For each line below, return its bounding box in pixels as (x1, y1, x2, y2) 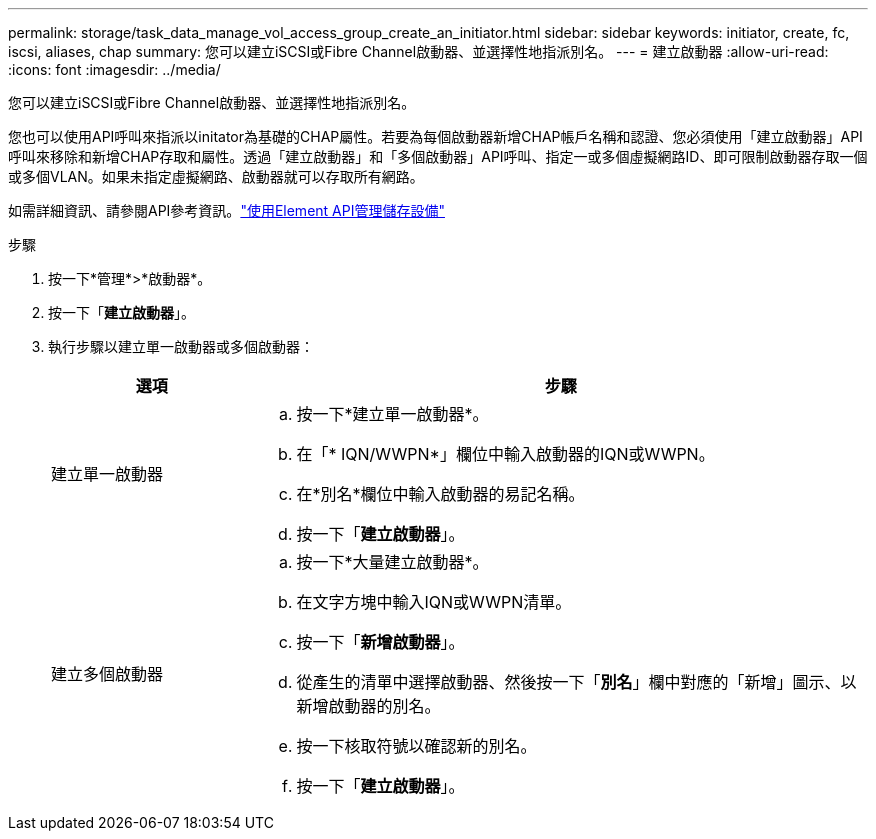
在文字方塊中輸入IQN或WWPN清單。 (296, 592, 572, 612)
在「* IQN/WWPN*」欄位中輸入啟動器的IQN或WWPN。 (296, 444, 715, 464)
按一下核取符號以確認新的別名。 (296, 736, 537, 756)
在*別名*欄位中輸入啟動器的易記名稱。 (296, 484, 585, 504)
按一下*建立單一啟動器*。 (296, 404, 489, 424)
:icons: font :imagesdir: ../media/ (8, 61, 221, 78)
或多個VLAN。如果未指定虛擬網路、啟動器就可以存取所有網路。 (8, 168, 424, 185)
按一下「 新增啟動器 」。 (296, 632, 465, 652)
